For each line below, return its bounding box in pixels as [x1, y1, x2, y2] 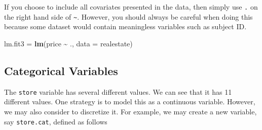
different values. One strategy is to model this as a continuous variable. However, [4, 96, 255, 107]
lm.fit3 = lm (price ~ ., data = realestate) [4, 38, 133, 48]
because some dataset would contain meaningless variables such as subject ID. [4, 21, 247, 32]
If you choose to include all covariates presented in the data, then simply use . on [4, 2, 258, 12]
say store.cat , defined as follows [4, 116, 107, 126]
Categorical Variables [4, 62, 118, 78]
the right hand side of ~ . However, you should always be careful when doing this [4, 11, 253, 22]
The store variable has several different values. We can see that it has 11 [4, 86, 232, 97]
